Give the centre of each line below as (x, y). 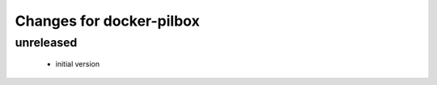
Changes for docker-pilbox (107, 21)
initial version (78, 64)
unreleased (46, 42)
